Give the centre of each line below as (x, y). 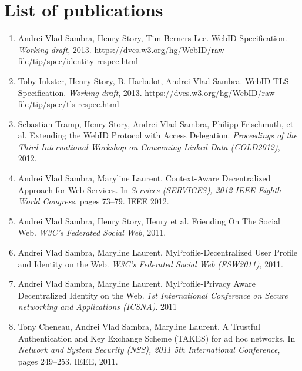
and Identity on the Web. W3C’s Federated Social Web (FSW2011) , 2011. (150, 264)
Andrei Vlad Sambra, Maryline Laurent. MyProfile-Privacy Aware (137, 284)
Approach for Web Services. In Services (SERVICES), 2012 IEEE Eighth (150, 189)
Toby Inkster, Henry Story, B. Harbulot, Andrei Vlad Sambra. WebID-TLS (153, 80)
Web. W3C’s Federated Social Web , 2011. (92, 232)
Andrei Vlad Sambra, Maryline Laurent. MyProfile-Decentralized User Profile (158, 252)
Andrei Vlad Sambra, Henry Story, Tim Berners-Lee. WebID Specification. (152, 38)
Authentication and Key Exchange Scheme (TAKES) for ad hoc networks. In (157, 338)
